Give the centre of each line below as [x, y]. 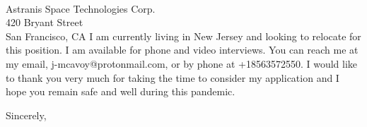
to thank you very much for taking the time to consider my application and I [173, 77]
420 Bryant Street [45, 22]
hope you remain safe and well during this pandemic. [121, 91]
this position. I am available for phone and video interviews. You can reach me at [182, 50]
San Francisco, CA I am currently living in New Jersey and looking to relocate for [183, 36]
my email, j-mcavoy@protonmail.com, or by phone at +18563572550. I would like [182, 63]
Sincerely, [26, 115]
